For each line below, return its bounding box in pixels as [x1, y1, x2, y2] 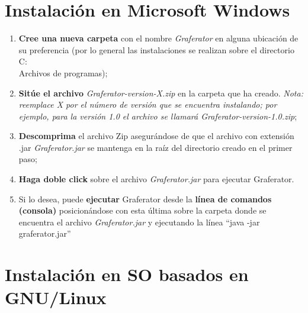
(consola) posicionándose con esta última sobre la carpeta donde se [18, 204, 267, 217]
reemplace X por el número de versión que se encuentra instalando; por [18, 98, 277, 111]
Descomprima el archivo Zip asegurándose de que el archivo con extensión [18, 130, 294, 142]
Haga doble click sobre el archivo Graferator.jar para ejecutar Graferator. [18, 173, 294, 185]
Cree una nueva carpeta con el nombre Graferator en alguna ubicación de [18, 32, 299, 44]
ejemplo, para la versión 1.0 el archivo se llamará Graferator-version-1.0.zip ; [18, 109, 297, 122]
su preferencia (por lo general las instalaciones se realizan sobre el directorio [18, 43, 294, 56]
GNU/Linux [5, 285, 107, 309]
